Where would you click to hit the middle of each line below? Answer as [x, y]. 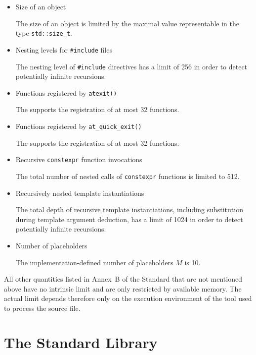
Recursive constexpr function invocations [79, 159]
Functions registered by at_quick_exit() [79, 126]
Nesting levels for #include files [64, 49]
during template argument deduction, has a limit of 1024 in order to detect [129, 219]
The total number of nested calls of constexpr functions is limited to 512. [128, 176]
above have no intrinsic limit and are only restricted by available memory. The [123, 288]
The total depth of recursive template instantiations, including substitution [129, 209]
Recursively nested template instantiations [80, 193]
